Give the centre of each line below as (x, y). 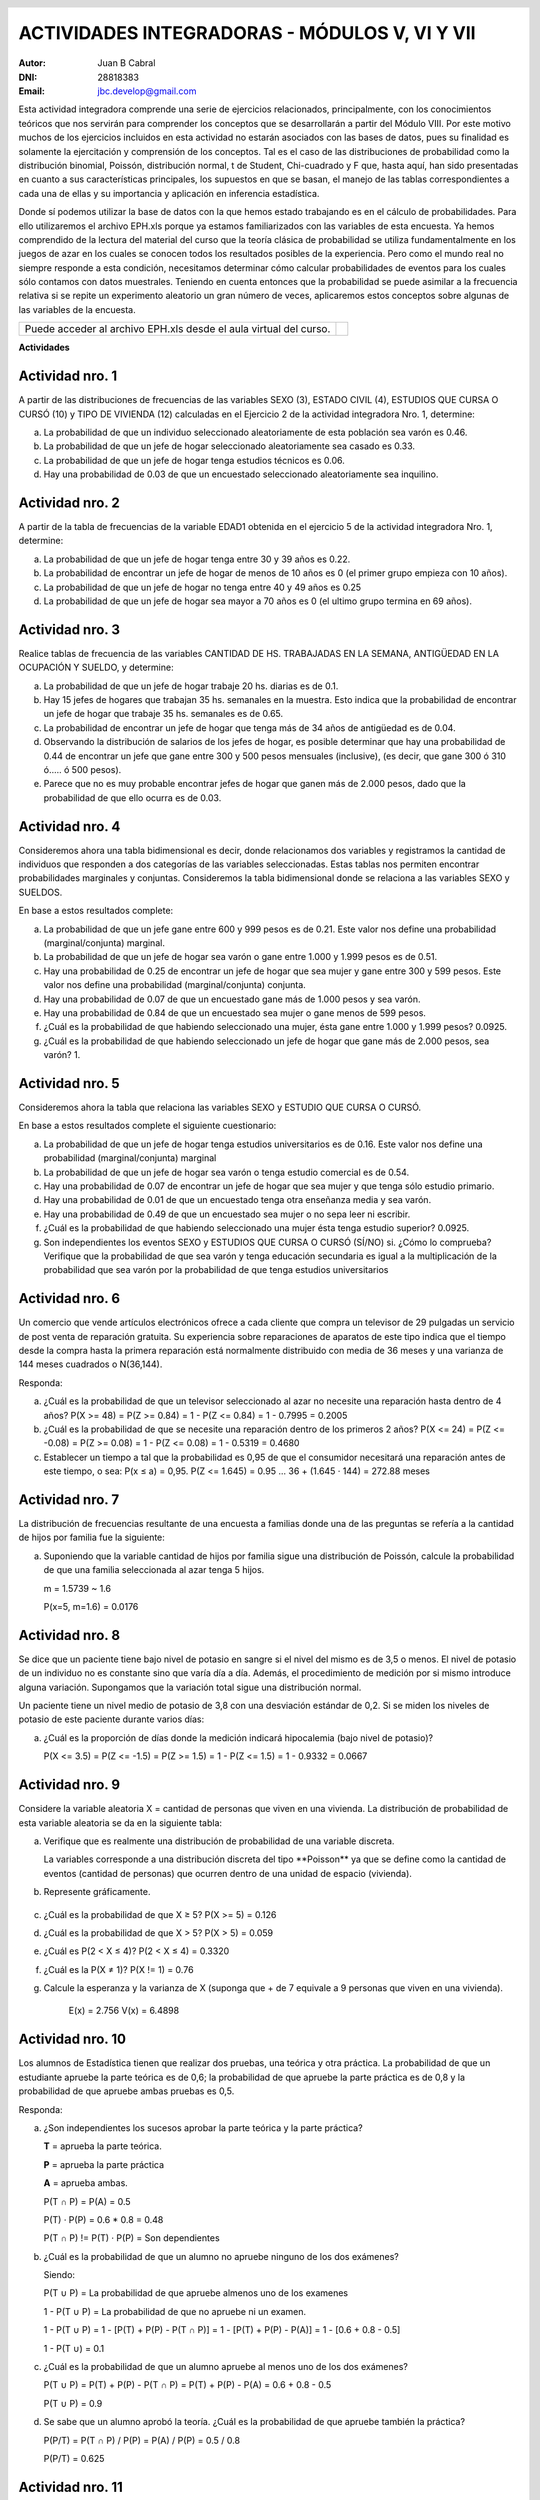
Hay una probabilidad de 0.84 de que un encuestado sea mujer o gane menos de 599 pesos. (235, 1012)
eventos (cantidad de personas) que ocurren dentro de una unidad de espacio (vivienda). (227, 1873)
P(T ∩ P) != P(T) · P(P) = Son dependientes (131, 2238)
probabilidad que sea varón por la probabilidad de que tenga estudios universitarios (216, 1270)
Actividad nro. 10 (72, 2039)
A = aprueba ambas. (86, 2183)
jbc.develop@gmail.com (147, 91)
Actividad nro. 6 (69, 1298)
